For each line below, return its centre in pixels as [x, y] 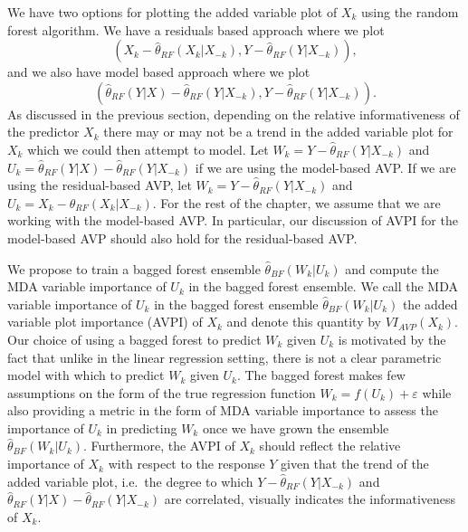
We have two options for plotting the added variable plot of [172, 12]
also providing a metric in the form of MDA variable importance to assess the [223, 410]
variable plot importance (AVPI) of [105, 322]
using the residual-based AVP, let [100, 185]
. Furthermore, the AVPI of [159, 446]
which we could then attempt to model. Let [148, 149]
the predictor [43, 132]
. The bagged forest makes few [321, 375]
